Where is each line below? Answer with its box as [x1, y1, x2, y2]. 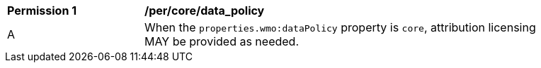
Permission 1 [7, 4, 77, 18]
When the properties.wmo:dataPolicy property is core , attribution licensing [144, 20, 536, 34]
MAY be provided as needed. [144, 34, 299, 48]
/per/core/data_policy [144, 4, 265, 18]
